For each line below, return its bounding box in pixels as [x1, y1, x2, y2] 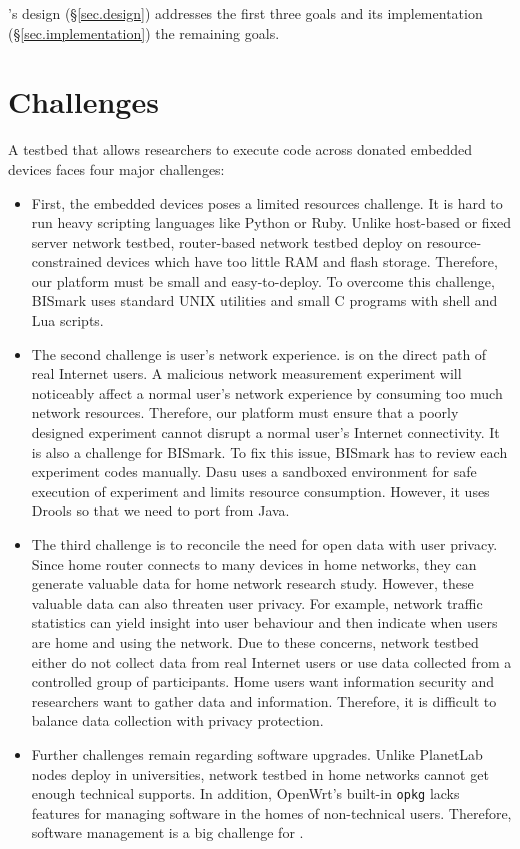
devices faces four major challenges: [8, 158, 225, 179]
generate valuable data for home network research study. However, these [31, 573, 474, 594]
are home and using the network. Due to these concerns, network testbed [31, 631, 479, 652]
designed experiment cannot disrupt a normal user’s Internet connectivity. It [31, 422, 500, 443]
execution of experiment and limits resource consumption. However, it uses [31, 480, 490, 501]
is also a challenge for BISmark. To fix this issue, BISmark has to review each [31, 441, 508, 462]
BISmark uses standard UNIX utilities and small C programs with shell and [31, 290, 498, 311]
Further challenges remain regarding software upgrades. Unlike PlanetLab [31, 743, 483, 764]
